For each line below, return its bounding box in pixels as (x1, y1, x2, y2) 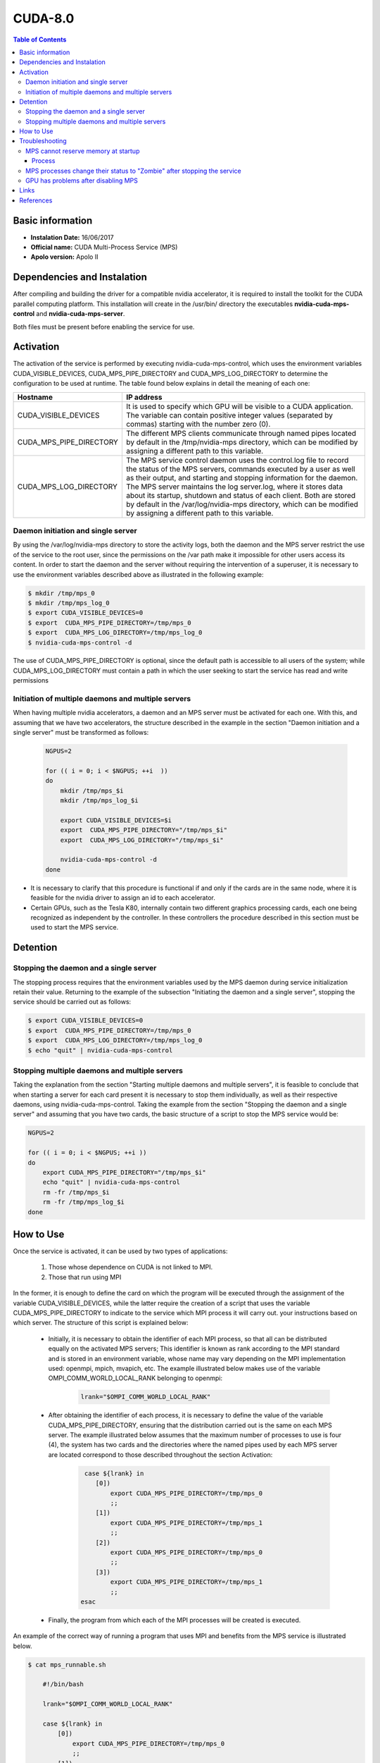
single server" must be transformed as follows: (13, 728, 149, 737)
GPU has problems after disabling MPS (25, 176, 139, 185)
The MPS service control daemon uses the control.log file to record (125, 455, 349, 465)
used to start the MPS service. (30, 923, 119, 932)
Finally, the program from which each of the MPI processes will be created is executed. (48, 1616, 301, 1624)
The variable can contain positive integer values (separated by (125, 410, 334, 420)
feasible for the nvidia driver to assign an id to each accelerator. (30, 893, 216, 902)
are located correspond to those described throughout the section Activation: (48, 1450, 273, 1459)
